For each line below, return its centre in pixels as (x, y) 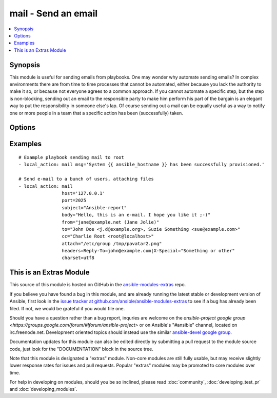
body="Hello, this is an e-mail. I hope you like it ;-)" (136, 215)
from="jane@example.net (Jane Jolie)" (111, 222)
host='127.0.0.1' (83, 193)
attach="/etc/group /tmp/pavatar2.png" (112, 243)
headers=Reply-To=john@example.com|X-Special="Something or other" (149, 251)
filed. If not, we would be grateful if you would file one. (67, 308)
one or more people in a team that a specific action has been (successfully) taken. (96, 113)
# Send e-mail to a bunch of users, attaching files (86, 179)
